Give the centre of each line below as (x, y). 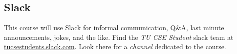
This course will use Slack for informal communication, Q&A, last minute (114, 27)
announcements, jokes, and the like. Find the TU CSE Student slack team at (119, 37)
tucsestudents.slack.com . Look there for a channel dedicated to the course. (115, 46)
